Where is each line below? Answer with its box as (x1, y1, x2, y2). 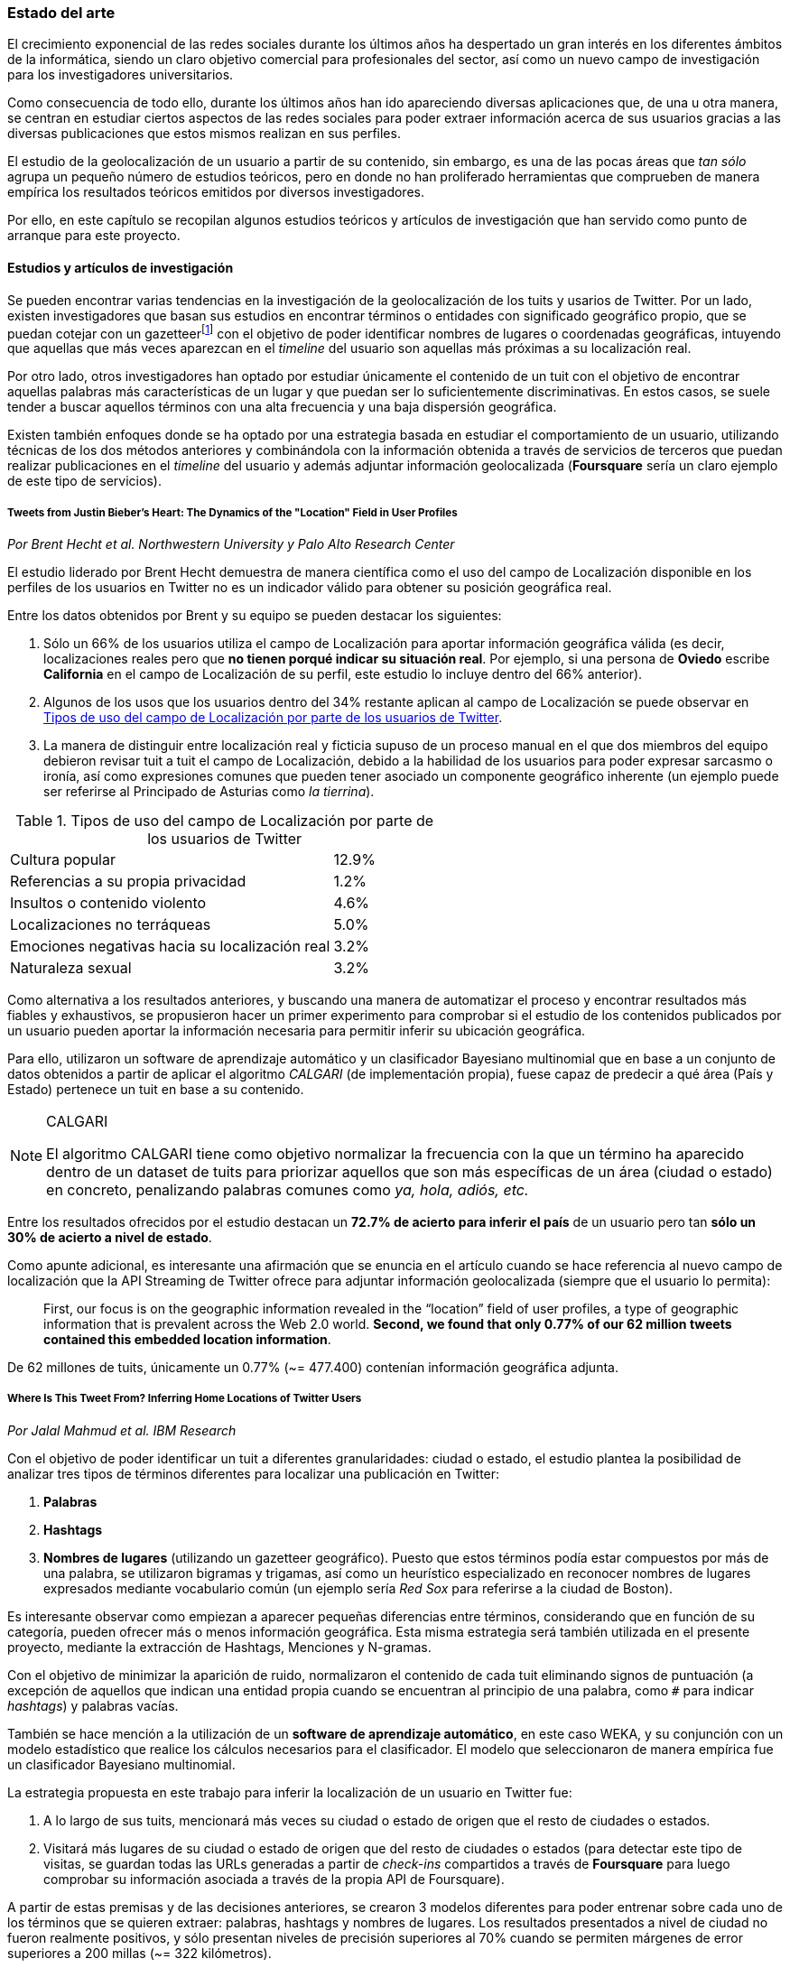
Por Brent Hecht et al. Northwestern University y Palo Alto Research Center (7, 536, 455, 552)
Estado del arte (7, 4, 116, 22)
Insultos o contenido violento (10, 894, 207, 913)
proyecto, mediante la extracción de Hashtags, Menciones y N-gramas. (7, 1638, 432, 1655)
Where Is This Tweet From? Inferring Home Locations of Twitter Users (7, 1392, 362, 1406)
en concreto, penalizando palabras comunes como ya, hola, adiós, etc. (46, 1181, 529, 1200)
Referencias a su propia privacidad (10, 872, 246, 891)
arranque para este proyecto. (7, 227, 181, 244)
